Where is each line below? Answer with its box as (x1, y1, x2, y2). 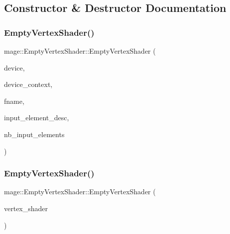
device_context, (4, 79, 53, 89)
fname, (4, 95, 24, 106)
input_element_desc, (4, 112, 69, 123)
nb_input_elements (4, 129, 65, 139)
